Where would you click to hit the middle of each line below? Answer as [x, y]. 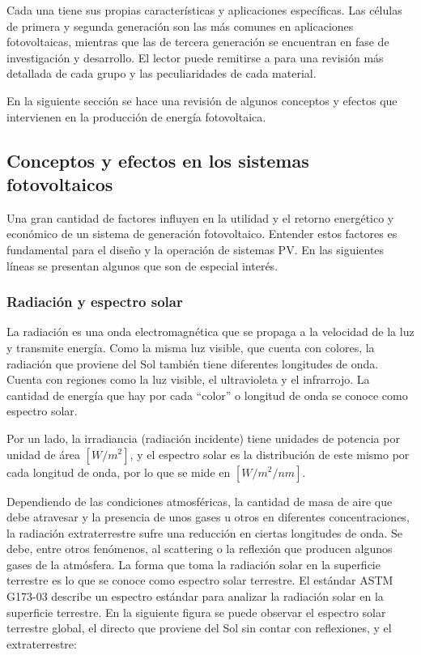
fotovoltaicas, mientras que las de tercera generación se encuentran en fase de [198, 42]
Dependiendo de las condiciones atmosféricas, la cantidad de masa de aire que [200, 501]
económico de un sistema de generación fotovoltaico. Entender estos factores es [202, 234]
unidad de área [44, 454]
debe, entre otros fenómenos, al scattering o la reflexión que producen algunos [200, 549]
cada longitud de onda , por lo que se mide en [119, 472]
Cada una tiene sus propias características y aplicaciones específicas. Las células [204, 10]
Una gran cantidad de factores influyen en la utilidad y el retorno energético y [200, 217]
